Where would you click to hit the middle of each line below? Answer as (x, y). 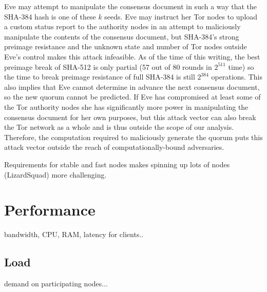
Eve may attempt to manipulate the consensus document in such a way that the (131, 6)
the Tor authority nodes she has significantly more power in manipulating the (126, 106)
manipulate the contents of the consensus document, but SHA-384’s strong (122, 36)
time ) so (241, 66)
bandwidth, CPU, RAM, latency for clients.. (74, 234)
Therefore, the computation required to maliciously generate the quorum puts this (133, 137)
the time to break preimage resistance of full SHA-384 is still (100, 77)
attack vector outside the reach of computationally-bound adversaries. (114, 147)
